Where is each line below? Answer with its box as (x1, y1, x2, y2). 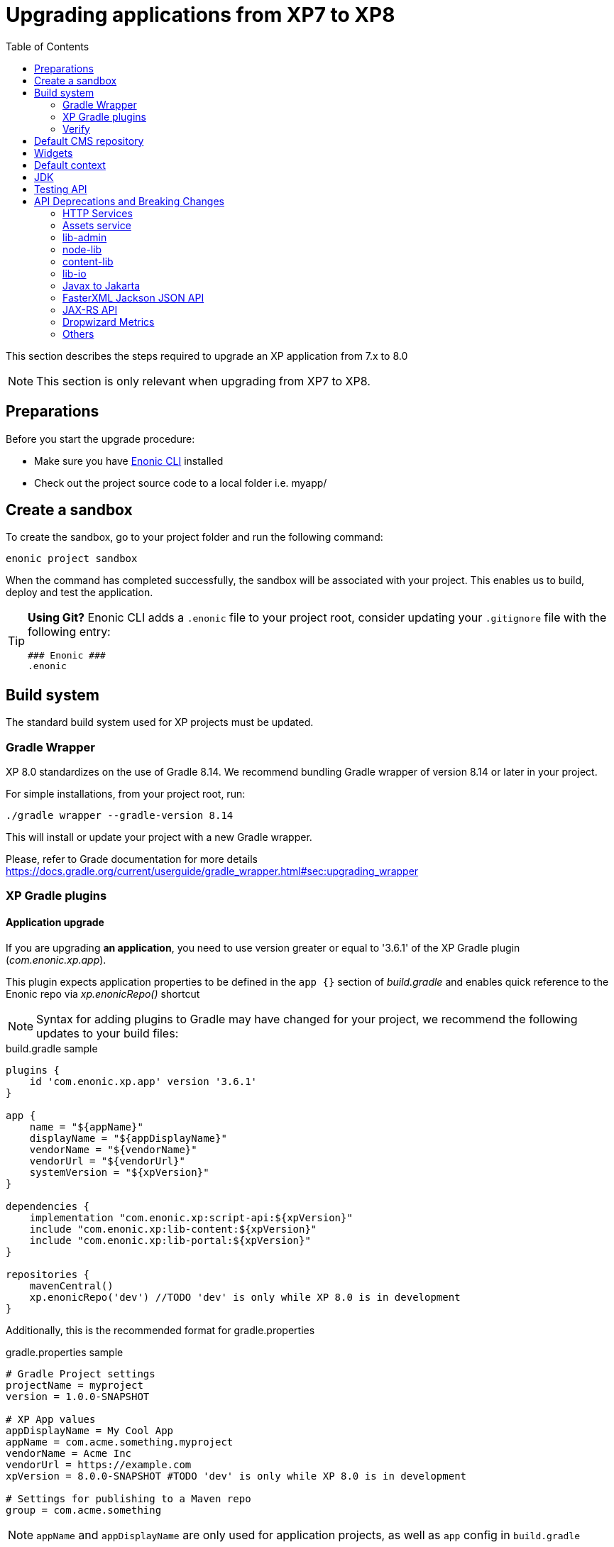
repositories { (6, 1268, 90, 1280)
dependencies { (6, 1200, 90, 1212)
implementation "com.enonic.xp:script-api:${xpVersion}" (29, 1211, 353, 1223)
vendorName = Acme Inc (6, 1447, 132, 1459)
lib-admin (62, 231, 107, 243)
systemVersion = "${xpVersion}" (29, 1166, 209, 1178)
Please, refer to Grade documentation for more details (6, 853, 258, 866)
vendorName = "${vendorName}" (29, 1143, 197, 1155)
